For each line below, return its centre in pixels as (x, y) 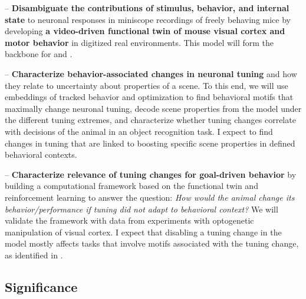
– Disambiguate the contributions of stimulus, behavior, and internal (147, 8)
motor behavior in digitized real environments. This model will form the (139, 42)
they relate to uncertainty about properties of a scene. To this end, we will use (147, 85)
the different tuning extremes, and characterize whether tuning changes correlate (150, 120)
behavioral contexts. (41, 155)
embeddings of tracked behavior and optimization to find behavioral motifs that (149, 97)
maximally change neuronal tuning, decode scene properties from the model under (153, 108)
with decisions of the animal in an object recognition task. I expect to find (139, 131)
